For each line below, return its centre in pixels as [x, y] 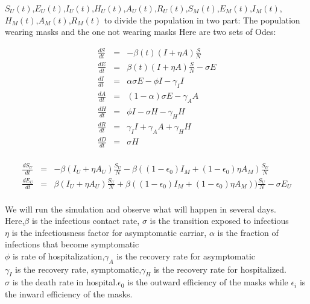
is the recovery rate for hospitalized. [220, 269]
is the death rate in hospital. [65, 282]
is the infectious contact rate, [86, 221]
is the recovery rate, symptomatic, [78, 269]
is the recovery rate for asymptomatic [186, 256]
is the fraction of [248, 232]
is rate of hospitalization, [59, 256]
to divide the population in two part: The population [202, 20]
